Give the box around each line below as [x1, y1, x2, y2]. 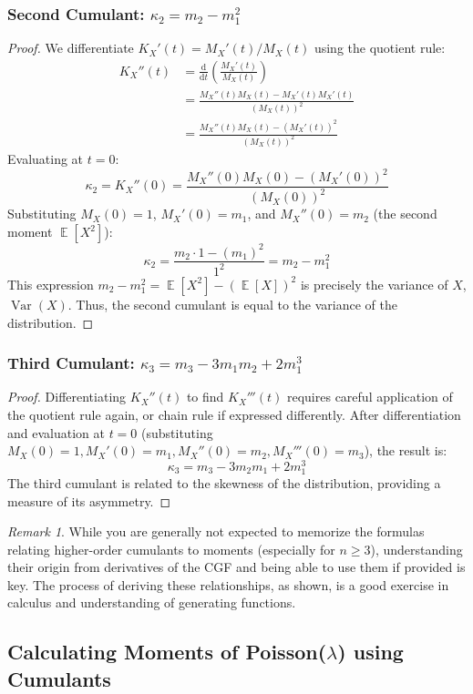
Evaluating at [7, 148, 84, 168]
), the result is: [364, 441, 447, 460]
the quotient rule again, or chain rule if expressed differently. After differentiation [7, 404, 461, 424]
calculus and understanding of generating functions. [7, 593, 296, 612]
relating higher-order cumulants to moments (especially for [7, 539, 335, 558]
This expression [7, 274, 94, 293]
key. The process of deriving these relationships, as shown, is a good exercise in [7, 575, 449, 594]
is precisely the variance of [300, 274, 448, 293]
